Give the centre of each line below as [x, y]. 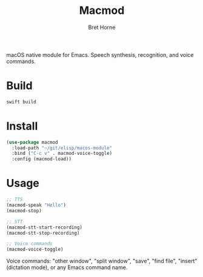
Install [22, 126]
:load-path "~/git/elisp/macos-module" [62, 148]
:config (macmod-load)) [42, 159]
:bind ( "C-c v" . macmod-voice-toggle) [62, 154]
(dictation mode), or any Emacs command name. [67, 267]
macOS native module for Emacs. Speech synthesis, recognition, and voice [100, 54]
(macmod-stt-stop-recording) [43, 233]
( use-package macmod [32, 142]
